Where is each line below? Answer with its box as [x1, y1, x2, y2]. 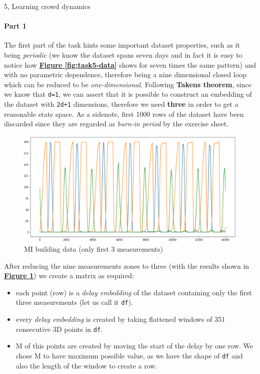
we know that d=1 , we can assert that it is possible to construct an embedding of [4, 89, 252, 99]
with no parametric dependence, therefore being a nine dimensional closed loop [4, 69, 247, 80]
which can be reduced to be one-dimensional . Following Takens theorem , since [4, 79, 251, 89]
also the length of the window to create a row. [16, 360, 157, 370]
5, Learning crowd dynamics [4, 1, 91, 11]
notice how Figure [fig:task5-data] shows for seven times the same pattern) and [4, 59, 256, 70]
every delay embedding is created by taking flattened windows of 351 [16, 314, 225, 324]
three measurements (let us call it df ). [16, 297, 133, 307]
